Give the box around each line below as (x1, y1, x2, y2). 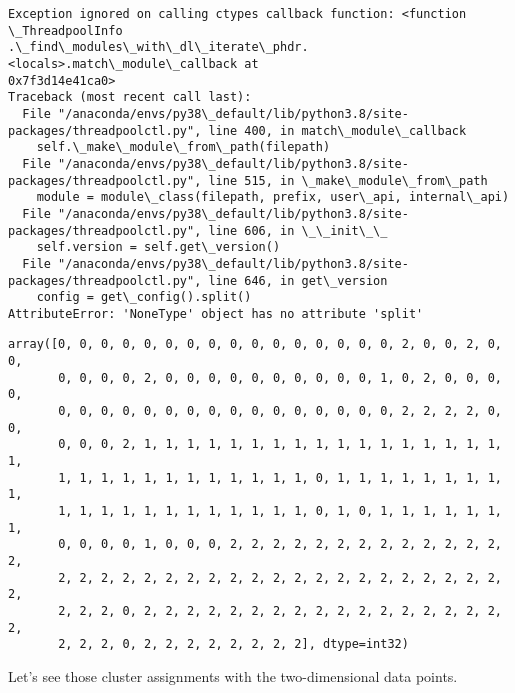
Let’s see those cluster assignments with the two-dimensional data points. (8, 665, 458, 686)
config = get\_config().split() (36, 290, 252, 305)
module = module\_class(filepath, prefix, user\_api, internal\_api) (36, 190, 510, 205)
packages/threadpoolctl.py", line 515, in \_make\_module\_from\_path (8, 173, 488, 188)
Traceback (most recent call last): (8, 90, 252, 105)
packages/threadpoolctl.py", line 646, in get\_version (8, 273, 388, 288)
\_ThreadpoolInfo (8, 23, 123, 38)
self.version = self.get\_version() (36, 240, 281, 255)
